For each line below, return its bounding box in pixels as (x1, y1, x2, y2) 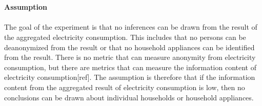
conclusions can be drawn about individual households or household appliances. (4, 92, 254, 102)
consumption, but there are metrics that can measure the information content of (4, 61, 256, 72)
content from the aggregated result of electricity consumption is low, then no (4, 81, 245, 92)
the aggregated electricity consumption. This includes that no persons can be (4, 31, 246, 42)
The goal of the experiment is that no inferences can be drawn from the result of (4, 22, 257, 32)
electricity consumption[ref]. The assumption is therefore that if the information (4, 72, 255, 82)
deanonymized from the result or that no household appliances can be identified (4, 41, 255, 52)
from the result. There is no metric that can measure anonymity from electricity (4, 52, 256, 62)
